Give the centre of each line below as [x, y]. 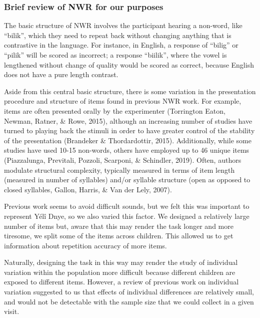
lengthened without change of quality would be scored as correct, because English [129, 64]
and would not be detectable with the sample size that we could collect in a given [129, 301]
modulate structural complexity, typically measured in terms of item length [119, 170]
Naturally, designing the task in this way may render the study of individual [121, 262]
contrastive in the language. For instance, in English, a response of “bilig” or [121, 45]
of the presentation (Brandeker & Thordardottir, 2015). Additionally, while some [128, 140]
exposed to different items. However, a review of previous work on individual [121, 282]
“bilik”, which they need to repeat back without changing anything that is [118, 35]
